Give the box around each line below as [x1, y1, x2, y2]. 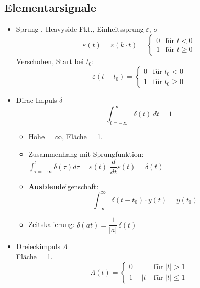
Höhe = [28, 131, 53, 142]
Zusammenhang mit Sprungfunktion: [28, 148, 144, 159]
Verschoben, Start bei [16, 55, 84, 66]
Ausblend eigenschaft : [28, 180, 99, 191]
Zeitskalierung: [28, 219, 75, 230]
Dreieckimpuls [16, 241, 61, 252]
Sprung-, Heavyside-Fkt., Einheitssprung [16, 24, 144, 34]
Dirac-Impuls [16, 95, 57, 106]
